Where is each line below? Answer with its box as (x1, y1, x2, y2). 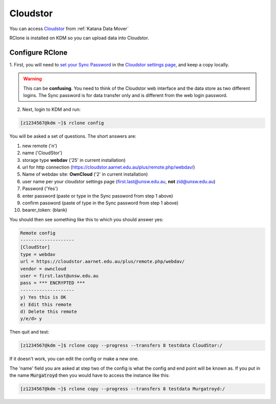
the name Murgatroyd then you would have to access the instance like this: (9, 372, 170, 378)
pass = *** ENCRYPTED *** (20, 280, 85, 286)
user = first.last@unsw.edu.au (20, 273, 99, 278)
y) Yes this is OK (20, 294, 66, 300)
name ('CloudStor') (22, 150, 63, 156)
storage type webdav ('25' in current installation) (22, 157, 126, 163)
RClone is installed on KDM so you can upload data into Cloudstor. (9, 35, 149, 41)
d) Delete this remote (20, 308, 77, 314)
